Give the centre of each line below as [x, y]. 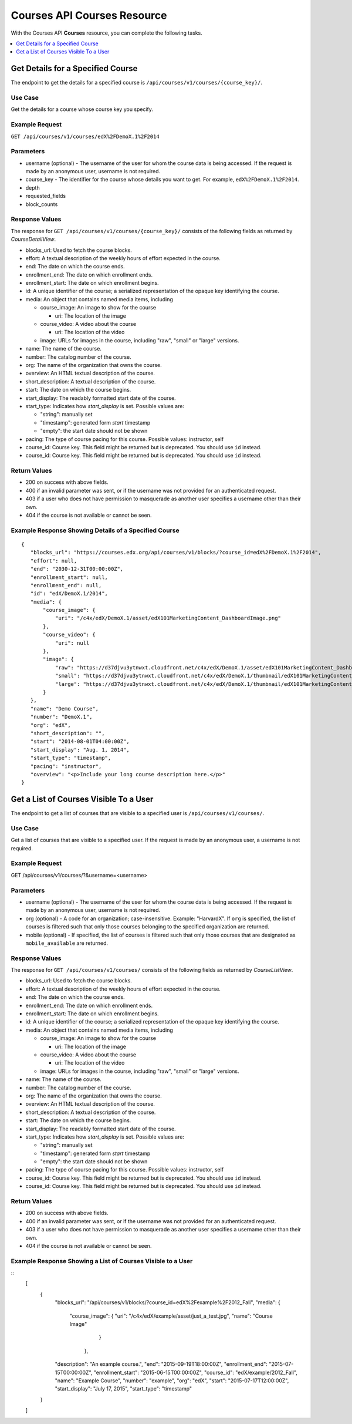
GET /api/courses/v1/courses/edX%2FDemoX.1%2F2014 [85, 136]
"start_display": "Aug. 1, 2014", [80, 750]
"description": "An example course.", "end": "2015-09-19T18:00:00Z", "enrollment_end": [161, 1364]
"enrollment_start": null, [69, 577]
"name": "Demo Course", [65, 708]
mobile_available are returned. [67, 943]
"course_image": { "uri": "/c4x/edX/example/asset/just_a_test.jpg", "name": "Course [171, 1316]
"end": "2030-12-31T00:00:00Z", [77, 569]
